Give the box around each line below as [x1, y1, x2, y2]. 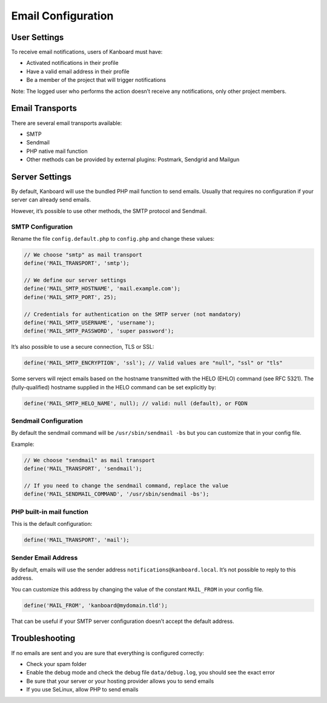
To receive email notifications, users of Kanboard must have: [11, 49, 163, 56]
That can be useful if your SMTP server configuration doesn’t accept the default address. [11, 617, 234, 625]
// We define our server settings [24, 277, 127, 284]
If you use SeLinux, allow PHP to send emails [26, 686, 139, 693]
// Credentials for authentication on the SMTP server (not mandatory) [24, 311, 242, 318]
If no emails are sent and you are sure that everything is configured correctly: [11, 649, 204, 656]
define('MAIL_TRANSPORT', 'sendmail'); [24, 465, 142, 473]
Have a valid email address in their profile [26, 67, 130, 75]
